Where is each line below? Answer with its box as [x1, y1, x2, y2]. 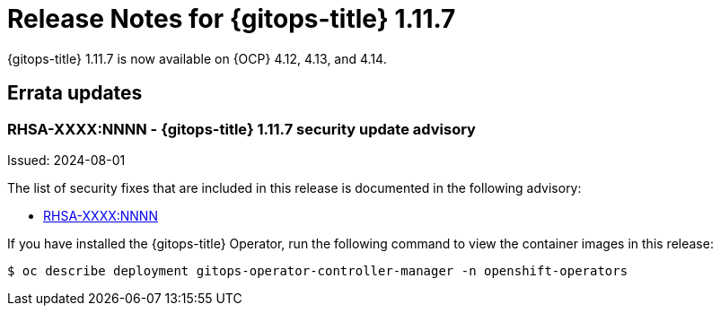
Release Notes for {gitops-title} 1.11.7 [7, 4, 456, 34]
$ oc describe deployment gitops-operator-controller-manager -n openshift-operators [7, 263, 628, 278]
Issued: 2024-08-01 [7, 152, 126, 168]
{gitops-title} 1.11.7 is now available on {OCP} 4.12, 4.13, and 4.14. [7, 50, 387, 66]
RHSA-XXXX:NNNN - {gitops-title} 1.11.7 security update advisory [7, 119, 476, 138]
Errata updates [7, 82, 143, 105]
